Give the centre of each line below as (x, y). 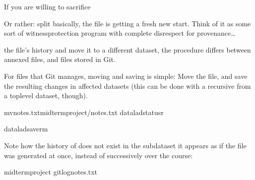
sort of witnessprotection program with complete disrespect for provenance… (120, 33)
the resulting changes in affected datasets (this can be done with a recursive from (127, 86)
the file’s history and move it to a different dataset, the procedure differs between (127, 49)
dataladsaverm (26, 129)
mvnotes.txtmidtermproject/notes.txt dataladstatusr (84, 112)
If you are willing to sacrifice (47, 6)
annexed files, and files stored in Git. (60, 59)
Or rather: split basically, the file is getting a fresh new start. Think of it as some (127, 23)
